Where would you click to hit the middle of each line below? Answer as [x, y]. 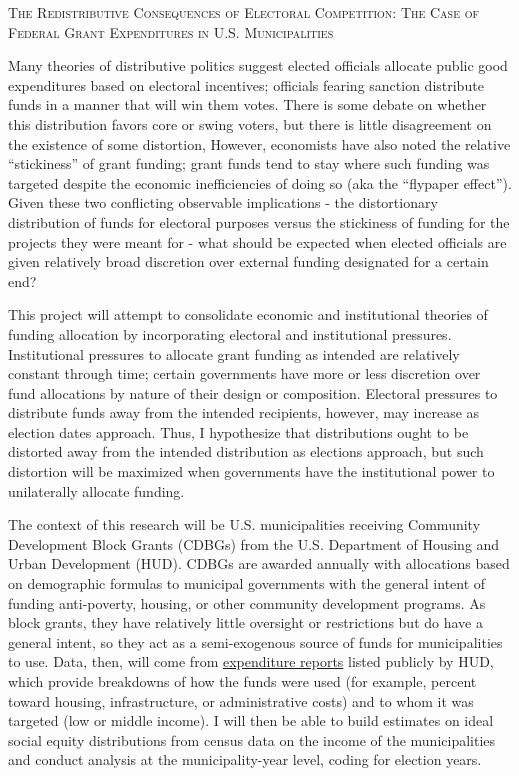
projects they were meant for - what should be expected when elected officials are [257, 241]
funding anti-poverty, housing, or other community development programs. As [247, 602]
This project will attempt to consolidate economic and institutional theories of [248, 314]
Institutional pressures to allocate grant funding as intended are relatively [234, 353]
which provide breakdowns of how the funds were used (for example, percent [242, 681]
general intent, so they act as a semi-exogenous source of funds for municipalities [255, 641]
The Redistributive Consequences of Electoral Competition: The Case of [243, 12]
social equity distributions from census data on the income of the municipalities [252, 739]
